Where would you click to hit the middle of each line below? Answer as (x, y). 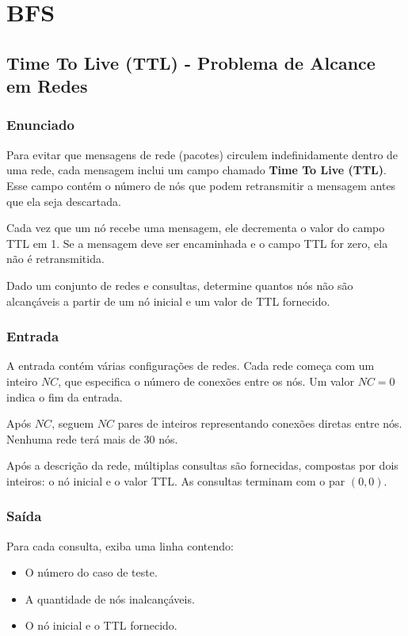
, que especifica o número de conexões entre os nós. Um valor (206, 381)
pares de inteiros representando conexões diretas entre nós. (260, 423)
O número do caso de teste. (91, 572)
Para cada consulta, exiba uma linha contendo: (120, 545)
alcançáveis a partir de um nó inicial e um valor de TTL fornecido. (168, 301)
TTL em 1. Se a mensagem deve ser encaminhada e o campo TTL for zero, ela (197, 243)
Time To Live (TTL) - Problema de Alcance (191, 62)
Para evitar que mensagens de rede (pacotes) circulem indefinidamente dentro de (202, 154)
